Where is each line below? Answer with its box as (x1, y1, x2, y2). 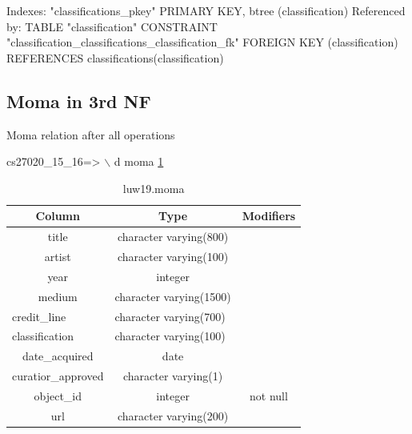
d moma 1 (114, 153, 164, 170)
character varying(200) (117, 407, 229, 424)
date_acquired (22, 348, 94, 364)
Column (35, 207, 80, 224)
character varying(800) (117, 228, 229, 245)
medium (38, 287, 78, 304)
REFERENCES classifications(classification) (6, 49, 224, 66)
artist (44, 248, 71, 265)
